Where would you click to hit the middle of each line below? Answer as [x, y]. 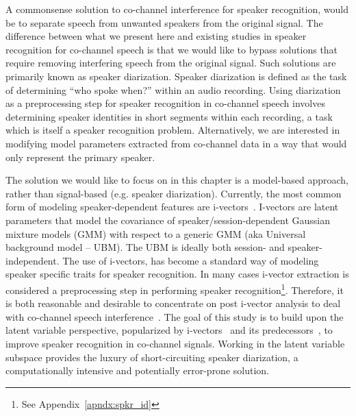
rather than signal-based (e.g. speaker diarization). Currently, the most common [174, 193]
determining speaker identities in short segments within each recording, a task [169, 116]
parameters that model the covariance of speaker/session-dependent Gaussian [168, 220]
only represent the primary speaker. [80, 157]
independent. [33, 260]
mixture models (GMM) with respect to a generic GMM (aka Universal [156, 233]
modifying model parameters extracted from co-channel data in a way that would [176, 143]
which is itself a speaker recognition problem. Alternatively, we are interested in [173, 130]
